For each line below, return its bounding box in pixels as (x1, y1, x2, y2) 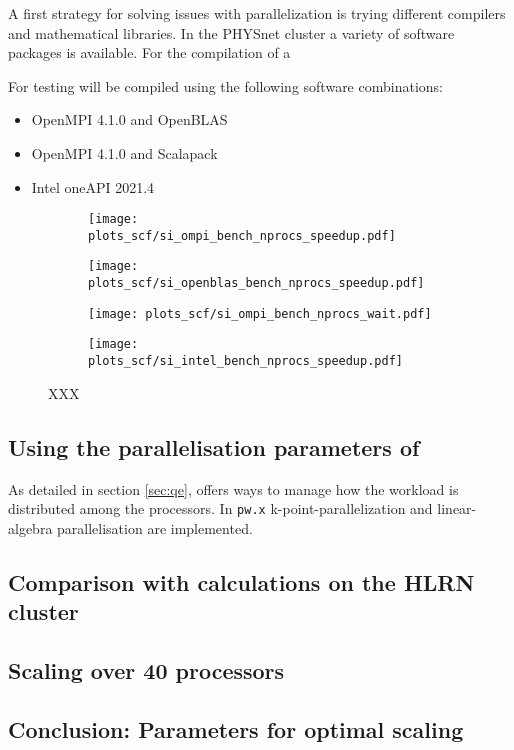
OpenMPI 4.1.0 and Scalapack (31, 142, 218, 163)
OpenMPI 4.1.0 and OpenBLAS (31, 109, 228, 130)
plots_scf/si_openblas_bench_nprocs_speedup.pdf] (88, 276, 425, 291)
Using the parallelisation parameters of (8, 431, 420, 462)
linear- (437, 498, 477, 519)
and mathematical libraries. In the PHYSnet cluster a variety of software (8, 22, 455, 43)
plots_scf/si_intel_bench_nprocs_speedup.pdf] (88, 354, 403, 369)
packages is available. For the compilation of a (8, 42, 291, 63)
